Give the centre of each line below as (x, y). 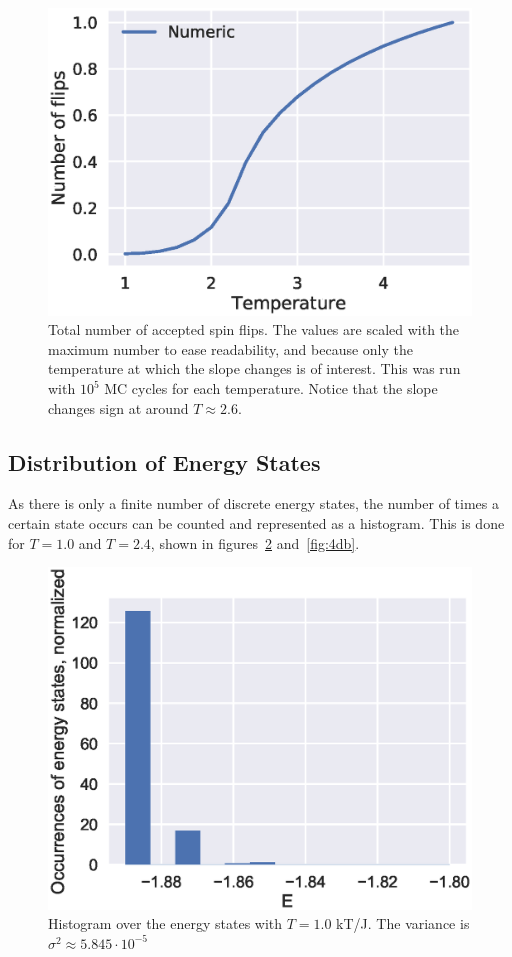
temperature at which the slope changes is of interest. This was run (254, 368)
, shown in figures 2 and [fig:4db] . (255, 542)
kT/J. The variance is (403, 923)
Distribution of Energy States (164, 461)
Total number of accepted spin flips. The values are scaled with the (254, 329)
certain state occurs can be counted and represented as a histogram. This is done (256, 523)
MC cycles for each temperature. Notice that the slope (271, 388)
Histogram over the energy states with (165, 923)
